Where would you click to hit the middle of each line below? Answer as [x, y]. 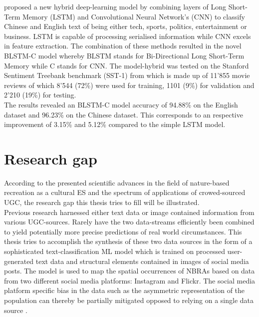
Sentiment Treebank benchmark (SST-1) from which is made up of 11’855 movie [127, 75]
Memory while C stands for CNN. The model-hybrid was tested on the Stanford [127, 65]
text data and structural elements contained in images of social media [142, 261]
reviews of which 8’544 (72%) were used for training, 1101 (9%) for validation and [129, 85]
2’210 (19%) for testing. [40, 95]
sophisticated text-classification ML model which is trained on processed [115, 251]
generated [19, 261]
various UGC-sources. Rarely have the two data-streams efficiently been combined [129, 222]
